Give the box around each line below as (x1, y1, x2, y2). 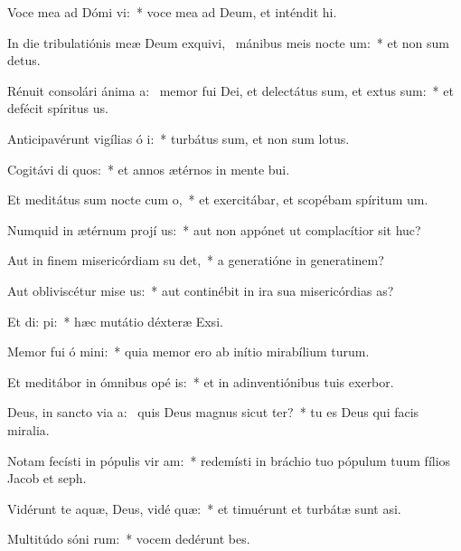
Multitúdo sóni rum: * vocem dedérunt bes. (7, 529, 250, 548)
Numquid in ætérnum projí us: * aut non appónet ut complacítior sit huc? (7, 220, 421, 239)
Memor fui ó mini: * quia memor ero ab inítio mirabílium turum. (7, 342, 370, 361)
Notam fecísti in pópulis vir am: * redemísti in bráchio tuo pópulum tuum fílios (7, 451, 451, 470)
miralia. (7, 420, 50, 439)
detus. (7, 51, 41, 70)
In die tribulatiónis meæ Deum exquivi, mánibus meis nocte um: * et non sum (7, 33, 449, 52)
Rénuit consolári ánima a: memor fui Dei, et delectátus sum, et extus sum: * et (7, 81, 454, 100)
